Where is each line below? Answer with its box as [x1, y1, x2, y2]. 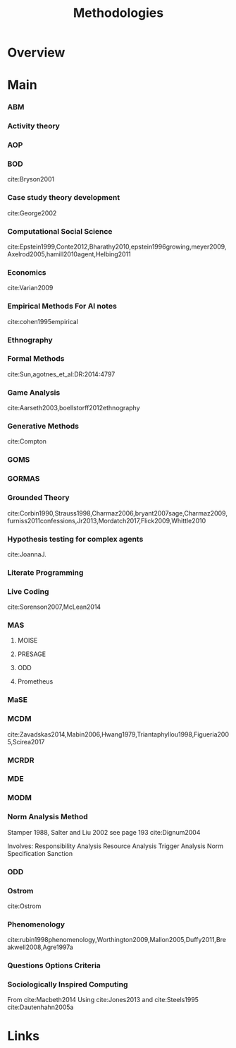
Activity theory [7, 121, 60, 131]
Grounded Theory [7, 493, 70, 503]
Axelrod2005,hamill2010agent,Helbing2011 [7, 250, 132, 258]
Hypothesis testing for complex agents [7, 534, 144, 544]
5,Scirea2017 [7, 737, 45, 746]
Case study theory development [7, 193, 120, 203]
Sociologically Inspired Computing [7, 979, 128, 989]
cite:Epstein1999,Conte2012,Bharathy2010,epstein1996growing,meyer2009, [7, 242, 227, 251]
